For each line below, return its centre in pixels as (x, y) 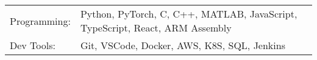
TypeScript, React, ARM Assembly (156, 28)
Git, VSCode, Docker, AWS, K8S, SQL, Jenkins (183, 45)
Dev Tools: (33, 45)
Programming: (40, 21)
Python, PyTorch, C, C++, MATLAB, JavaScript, (189, 14)
